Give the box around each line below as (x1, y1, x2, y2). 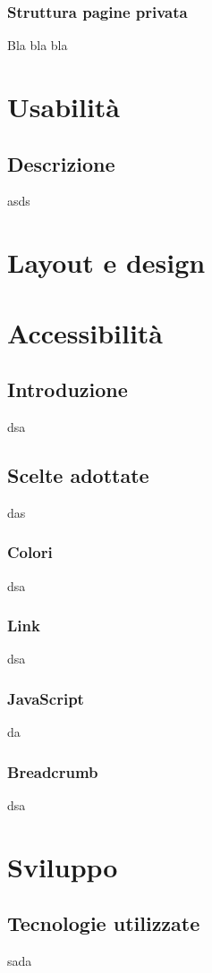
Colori (7, 541, 53, 563)
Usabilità (7, 89, 121, 124)
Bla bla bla (7, 36, 68, 55)
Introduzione (7, 376, 128, 403)
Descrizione (7, 149, 115, 177)
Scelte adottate (7, 461, 149, 488)
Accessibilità (7, 314, 164, 351)
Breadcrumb (7, 760, 98, 783)
